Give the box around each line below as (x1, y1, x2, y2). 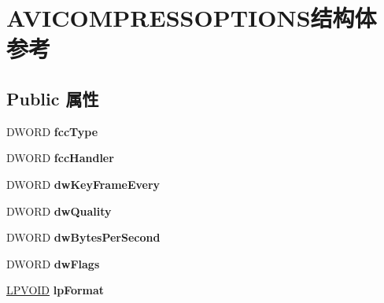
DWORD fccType (6, 123, 98, 139)
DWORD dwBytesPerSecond (6, 229, 161, 246)
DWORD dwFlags (6, 255, 100, 272)
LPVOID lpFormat (6, 282, 105, 298)
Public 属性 (6, 86, 99, 110)
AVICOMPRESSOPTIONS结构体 (6, 2, 377, 34)
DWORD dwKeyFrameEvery (6, 176, 161, 192)
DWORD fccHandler (6, 150, 114, 166)
